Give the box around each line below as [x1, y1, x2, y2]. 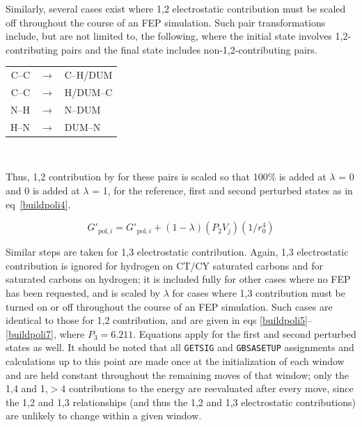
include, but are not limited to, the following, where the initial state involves [6, 29, 332, 43]
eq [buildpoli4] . [6, 196, 71, 211]
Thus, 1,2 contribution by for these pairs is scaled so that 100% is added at [6, 169, 326, 184]
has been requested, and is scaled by [6, 285, 160, 300]
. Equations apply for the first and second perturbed [133, 326, 356, 341]
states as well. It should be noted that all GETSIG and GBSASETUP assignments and [6, 340, 354, 355]
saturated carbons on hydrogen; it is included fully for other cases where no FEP [6, 272, 351, 286]
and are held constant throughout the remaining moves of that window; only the [6, 367, 349, 382]
